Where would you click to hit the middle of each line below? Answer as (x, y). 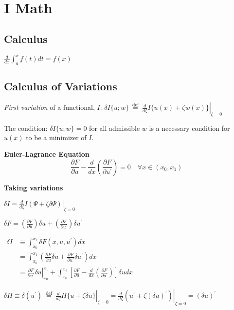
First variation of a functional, (49, 107)
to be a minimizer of (56, 137)
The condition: (26, 128)
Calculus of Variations (61, 86)
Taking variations (34, 187)
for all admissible (115, 128)
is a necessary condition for (189, 128)
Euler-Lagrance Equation (47, 154)
